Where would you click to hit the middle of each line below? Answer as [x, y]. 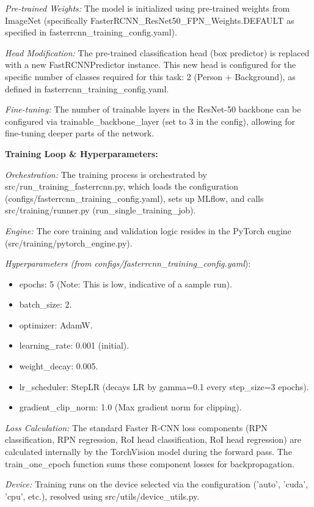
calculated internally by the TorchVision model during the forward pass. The [148, 452]
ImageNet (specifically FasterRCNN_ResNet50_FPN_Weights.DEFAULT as [150, 20]
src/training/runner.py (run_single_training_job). [100, 210]
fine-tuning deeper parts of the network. [80, 133]
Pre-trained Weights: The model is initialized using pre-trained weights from [148, 8]
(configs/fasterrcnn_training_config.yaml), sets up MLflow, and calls [134, 198]
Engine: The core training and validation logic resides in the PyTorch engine [148, 230]
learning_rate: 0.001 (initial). [74, 345]
